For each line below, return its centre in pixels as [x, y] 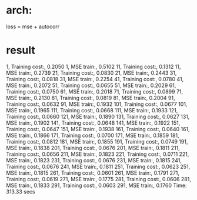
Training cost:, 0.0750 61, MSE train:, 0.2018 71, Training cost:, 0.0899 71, [95, 91]
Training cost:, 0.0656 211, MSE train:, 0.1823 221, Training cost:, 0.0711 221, [98, 154]
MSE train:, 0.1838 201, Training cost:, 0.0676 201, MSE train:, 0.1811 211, [93, 148]
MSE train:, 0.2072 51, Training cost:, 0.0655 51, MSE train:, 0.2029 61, [91, 85]
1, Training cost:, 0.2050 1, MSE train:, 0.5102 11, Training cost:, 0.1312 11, [94, 66]
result [21, 50]
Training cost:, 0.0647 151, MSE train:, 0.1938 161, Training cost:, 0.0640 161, [98, 129]
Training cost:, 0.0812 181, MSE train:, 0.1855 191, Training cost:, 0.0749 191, [97, 141]
